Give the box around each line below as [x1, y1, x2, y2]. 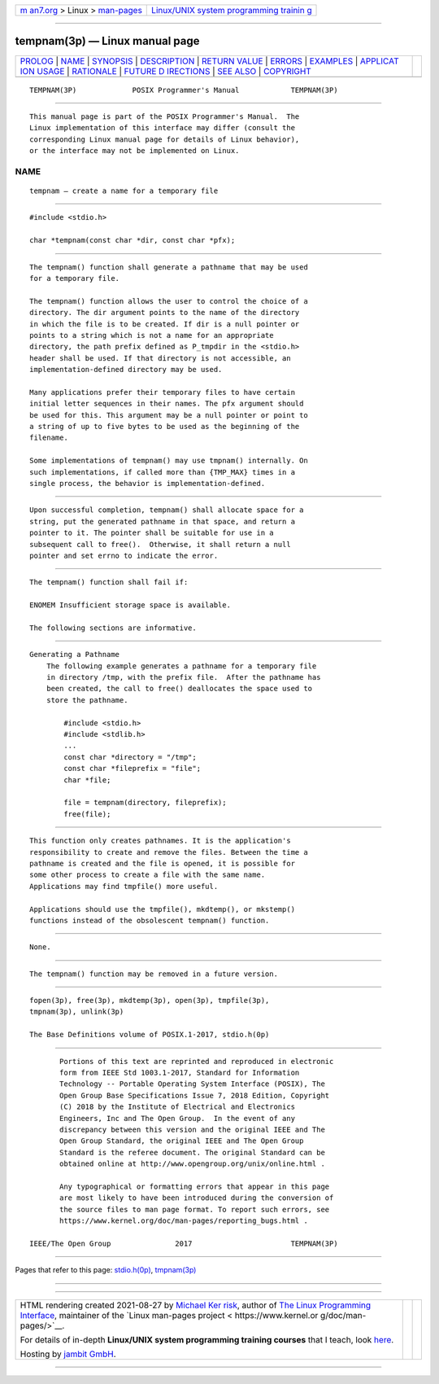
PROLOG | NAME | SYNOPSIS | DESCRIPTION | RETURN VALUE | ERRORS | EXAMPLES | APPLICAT [20, 55, 399, 67]
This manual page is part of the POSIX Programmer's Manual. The [29, 112, 300, 121]
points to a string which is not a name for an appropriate [29, 331, 274, 339]
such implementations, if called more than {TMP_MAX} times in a [29, 467, 296, 476]
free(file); [63, 809, 111, 818]
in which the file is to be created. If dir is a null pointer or [29, 319, 300, 329]
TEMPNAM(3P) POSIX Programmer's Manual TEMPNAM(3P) [29, 85, 338, 94]
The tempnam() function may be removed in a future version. [29, 969, 278, 979]
